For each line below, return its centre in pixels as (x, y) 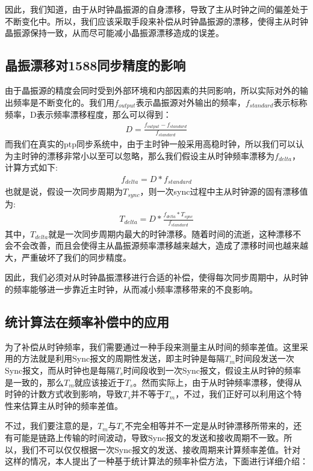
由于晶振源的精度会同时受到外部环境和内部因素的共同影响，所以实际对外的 (152, 90)
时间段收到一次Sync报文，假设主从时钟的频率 (212, 370)
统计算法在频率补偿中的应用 (87, 321)
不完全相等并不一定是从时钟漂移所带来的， (209, 426)
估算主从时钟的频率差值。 (72, 405)
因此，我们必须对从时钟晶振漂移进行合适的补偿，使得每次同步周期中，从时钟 (156, 277)
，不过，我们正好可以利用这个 (234, 394)
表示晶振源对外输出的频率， (191, 102)
